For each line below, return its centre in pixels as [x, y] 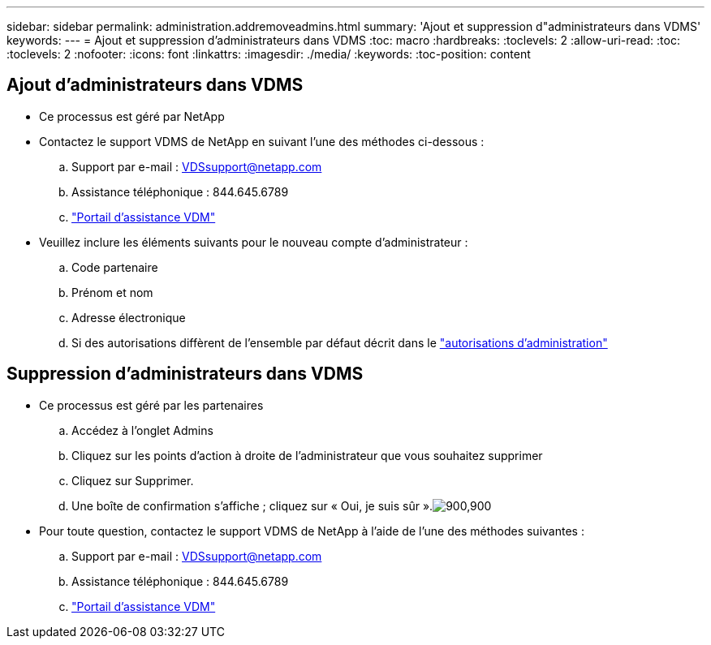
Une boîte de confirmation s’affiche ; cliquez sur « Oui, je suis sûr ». [252, 505]
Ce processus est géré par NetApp [132, 116]
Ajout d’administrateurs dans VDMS [155, 85]
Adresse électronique [129, 317]
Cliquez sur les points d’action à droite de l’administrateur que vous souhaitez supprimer [307, 455]
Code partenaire [115, 267]
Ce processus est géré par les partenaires [151, 405]
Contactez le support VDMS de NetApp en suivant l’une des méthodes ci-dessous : [262, 141]
